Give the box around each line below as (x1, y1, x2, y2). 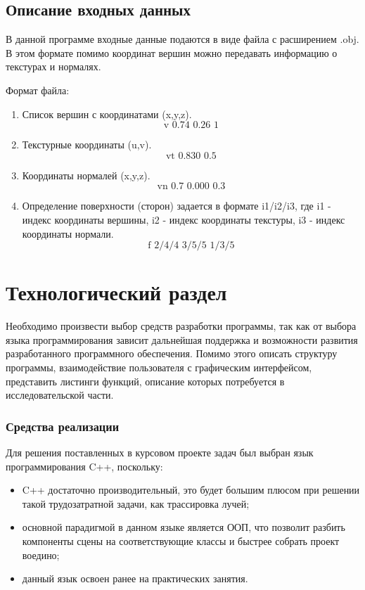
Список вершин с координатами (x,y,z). (22, 106, 192, 121)
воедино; (22, 547, 60, 562)
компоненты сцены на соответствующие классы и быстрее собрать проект (22, 534, 340, 549)
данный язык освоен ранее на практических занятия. (22, 571, 248, 586)
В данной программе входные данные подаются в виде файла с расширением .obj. (6, 32, 359, 46)
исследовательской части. (6, 387, 114, 402)
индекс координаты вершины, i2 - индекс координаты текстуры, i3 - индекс (22, 212, 345, 226)
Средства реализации (6, 417, 120, 435)
